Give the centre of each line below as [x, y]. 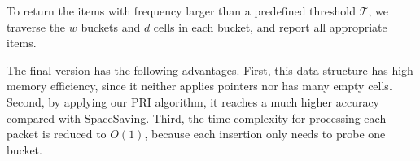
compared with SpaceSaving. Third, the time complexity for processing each [197, 117]
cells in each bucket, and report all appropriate [270, 26]
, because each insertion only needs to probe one [265, 134]
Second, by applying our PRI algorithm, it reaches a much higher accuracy [193, 101]
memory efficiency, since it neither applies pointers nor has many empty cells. [199, 86]
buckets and [111, 26]
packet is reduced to [57, 134]
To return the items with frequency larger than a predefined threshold [182, 11]
